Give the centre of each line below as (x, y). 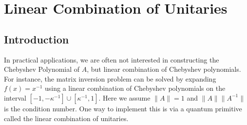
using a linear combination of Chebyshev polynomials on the (135, 88)
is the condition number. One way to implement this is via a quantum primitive (123, 108)
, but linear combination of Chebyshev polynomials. (164, 69)
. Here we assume (124, 97)
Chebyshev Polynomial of (42, 69)
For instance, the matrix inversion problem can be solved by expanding (110, 78)
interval (15, 97)
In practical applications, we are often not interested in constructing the (112, 59)
